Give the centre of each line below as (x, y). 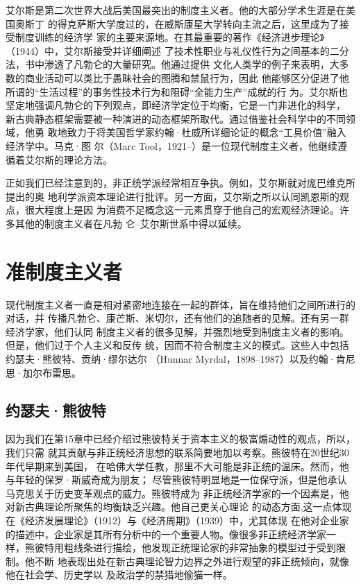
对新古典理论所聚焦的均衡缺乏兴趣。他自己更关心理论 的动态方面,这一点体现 (179, 507)
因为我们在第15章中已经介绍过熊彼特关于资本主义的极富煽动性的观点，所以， (180, 439)
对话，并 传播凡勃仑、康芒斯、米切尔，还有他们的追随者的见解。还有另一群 (177, 318)
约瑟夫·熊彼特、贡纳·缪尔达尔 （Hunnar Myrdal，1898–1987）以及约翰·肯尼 (180, 359)
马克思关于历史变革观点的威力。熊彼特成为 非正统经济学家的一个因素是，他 (177, 493)
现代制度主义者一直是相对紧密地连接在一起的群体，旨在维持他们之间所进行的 (180, 304)
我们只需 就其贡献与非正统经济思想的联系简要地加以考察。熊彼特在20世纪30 (177, 452)
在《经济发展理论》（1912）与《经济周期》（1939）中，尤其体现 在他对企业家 (177, 520)
